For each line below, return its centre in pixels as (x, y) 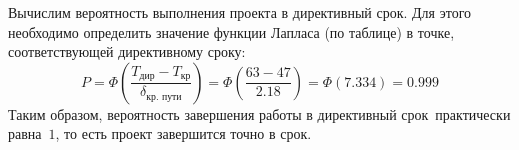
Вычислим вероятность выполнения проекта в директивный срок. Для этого (240, 12)
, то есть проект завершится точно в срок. (183, 133)
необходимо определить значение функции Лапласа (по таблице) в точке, (231, 31)
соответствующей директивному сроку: (127, 51)
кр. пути (164, 96)
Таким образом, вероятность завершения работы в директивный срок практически (259, 113)
